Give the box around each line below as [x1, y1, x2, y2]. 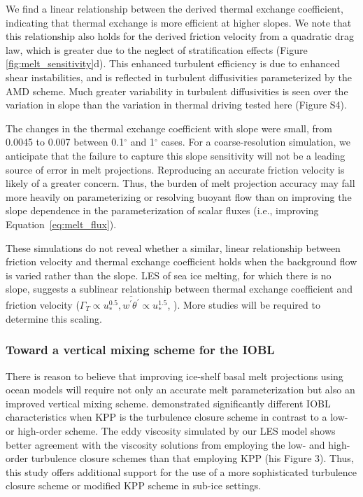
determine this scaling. [6, 311, 102, 325]
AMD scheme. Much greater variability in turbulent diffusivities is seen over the [6, 83, 348, 98]
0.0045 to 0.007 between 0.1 [6, 134, 124, 149]
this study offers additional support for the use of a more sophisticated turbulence [6, 464, 357, 479]
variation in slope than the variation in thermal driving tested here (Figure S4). [6, 97, 347, 112]
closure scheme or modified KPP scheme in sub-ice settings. [6, 478, 262, 493]
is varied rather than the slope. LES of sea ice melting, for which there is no [6, 267, 332, 282]
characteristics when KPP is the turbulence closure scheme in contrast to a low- [6, 409, 348, 424]
